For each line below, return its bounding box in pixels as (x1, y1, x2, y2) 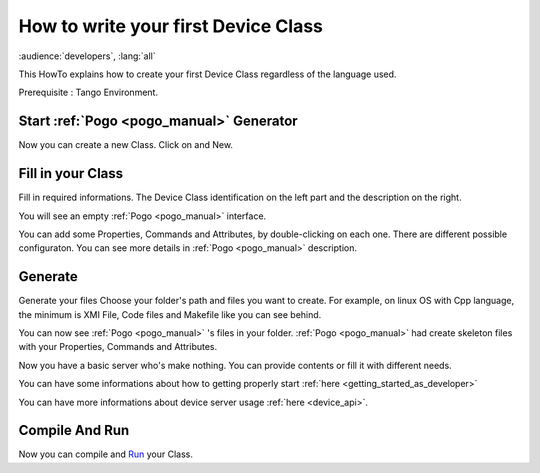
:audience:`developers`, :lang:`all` (18, 50, 157, 62)
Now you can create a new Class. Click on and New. (18, 139, 234, 151)
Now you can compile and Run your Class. (18, 448, 194, 460)
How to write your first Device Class (18, 15, 324, 37)
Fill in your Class (18, 165, 124, 182)
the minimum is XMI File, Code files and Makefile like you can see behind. (18, 308, 322, 320)
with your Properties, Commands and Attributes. (18, 341, 218, 353)
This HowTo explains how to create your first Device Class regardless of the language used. (18, 68, 397, 80)
